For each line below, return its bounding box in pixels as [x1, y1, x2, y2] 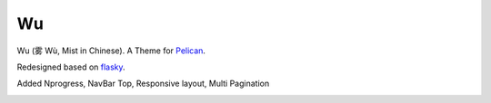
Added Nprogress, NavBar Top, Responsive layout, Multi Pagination [16, 78, 270, 89]
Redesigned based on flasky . [16, 61, 126, 72]
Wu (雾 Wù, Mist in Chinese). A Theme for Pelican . [16, 45, 206, 56]
